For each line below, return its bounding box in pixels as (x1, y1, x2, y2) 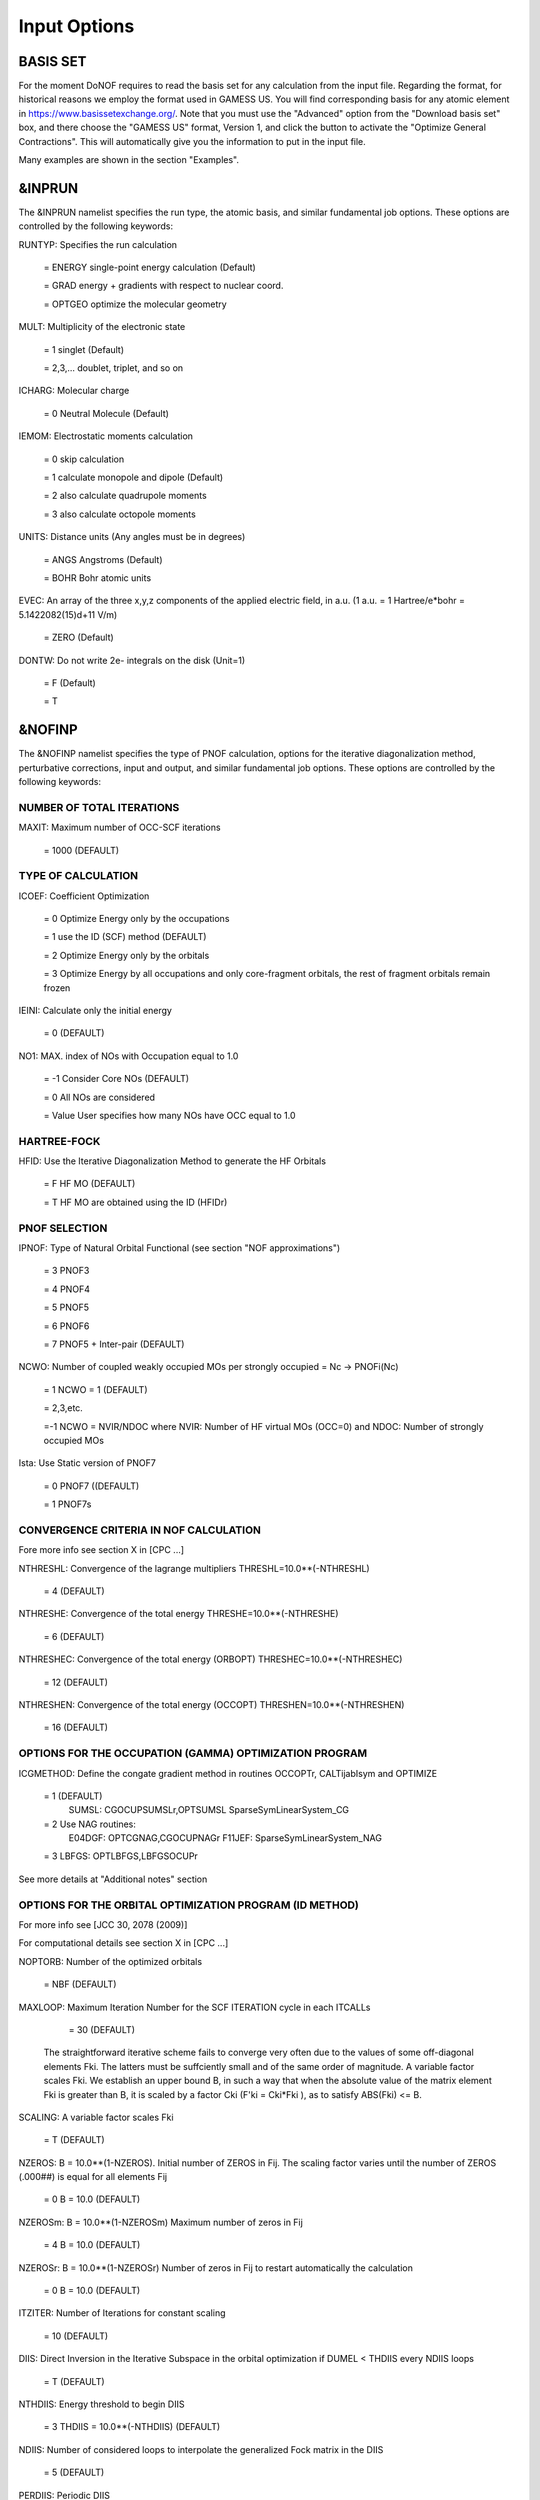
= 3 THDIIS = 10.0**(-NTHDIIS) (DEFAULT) (43, 2421, 221, 2433)
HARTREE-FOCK (18, 1134, 101, 1148)
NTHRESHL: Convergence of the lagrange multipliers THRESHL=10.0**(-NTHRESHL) (18, 1562, 370, 1574)
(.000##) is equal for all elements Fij (18, 2171, 168, 2183)
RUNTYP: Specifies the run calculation (18, 238, 178, 250)
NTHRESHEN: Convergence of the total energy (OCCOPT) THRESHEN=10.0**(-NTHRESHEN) (18, 1698, 405, 1710)
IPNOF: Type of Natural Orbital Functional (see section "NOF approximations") (18, 1242, 341, 1254)
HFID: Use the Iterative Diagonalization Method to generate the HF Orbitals (18, 1155, 327, 1167)
